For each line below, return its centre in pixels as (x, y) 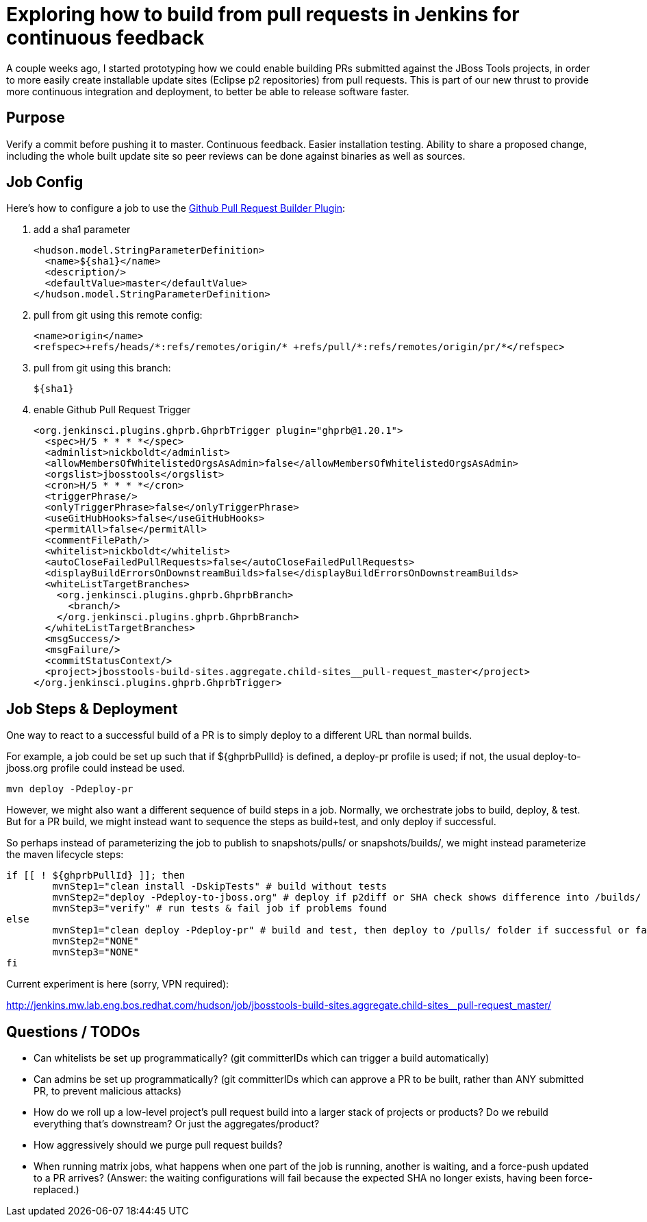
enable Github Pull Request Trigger (112, 410)
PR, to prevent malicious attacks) (108, 1091)
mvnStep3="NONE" (96, 952)
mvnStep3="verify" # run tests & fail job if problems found (220, 908)
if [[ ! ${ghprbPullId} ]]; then (96, 876)
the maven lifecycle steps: (65, 855)
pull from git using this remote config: (118, 315)
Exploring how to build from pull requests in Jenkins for (263, 14)
